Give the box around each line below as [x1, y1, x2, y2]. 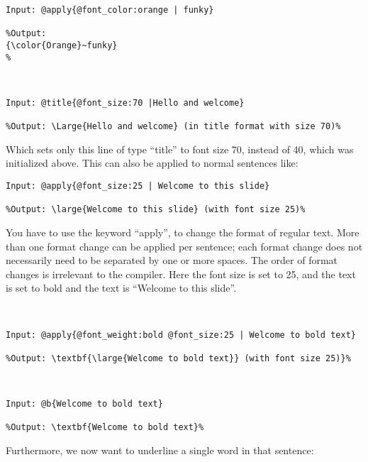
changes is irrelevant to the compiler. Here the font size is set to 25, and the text [6, 266, 356, 281]
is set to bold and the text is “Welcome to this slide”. [6, 280, 237, 295]
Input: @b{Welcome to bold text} [6, 399, 163, 409]
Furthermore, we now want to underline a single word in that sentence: [6, 443, 314, 458]
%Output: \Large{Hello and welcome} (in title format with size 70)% [6, 121, 341, 132]
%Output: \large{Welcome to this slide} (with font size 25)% [6, 204, 306, 215]
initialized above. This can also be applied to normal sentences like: [6, 155, 299, 170]
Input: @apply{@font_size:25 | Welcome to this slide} [6, 181, 270, 192]
